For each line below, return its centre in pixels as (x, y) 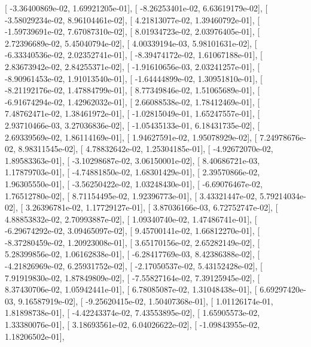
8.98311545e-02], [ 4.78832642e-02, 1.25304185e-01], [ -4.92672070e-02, (146, 149)
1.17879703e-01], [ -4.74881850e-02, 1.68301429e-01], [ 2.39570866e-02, (132, 172)
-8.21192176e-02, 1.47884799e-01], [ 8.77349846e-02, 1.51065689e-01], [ (132, 90)
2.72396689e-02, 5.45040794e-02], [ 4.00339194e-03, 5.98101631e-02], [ (131, 43)
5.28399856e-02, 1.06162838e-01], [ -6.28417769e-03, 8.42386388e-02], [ (132, 254)
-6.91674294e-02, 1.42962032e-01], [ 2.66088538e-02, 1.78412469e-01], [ (132, 101)
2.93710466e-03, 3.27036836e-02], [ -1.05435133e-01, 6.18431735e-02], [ (132, 125)
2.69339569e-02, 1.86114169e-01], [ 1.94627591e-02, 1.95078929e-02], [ (131, 137)
